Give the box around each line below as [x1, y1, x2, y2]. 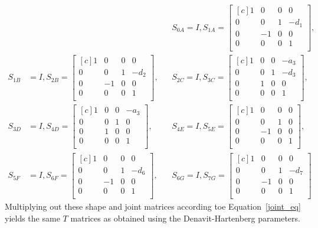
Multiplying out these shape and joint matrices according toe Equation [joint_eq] [5, 200, 301, 213]
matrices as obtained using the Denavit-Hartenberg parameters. [70, 211, 300, 224]
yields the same [5, 211, 60, 224]
